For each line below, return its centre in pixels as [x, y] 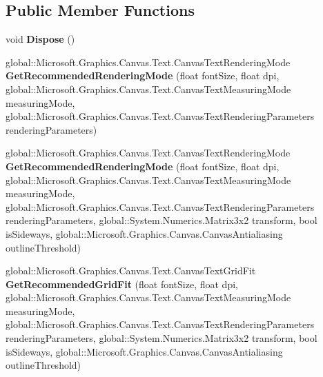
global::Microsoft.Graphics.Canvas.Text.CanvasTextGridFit [131, 271]
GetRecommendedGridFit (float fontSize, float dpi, [122, 284]
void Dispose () [40, 39]
